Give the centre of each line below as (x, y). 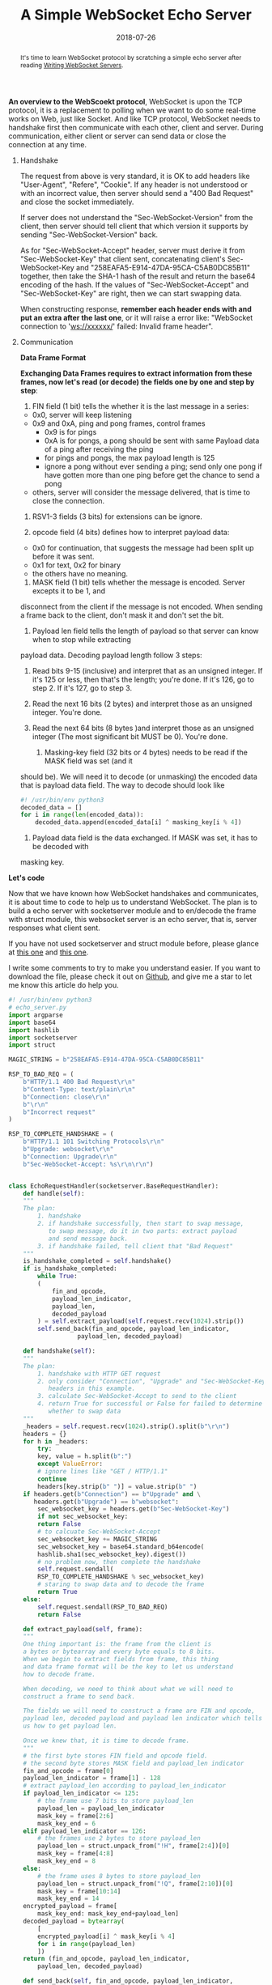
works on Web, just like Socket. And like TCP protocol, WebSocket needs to (134, 118)
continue (52, 1479)
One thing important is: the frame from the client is (117, 1644)
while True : (58, 1277)
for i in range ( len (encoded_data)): (82, 815)
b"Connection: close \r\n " (67, 1097)
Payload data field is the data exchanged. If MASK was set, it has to (144, 838)
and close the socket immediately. (77, 202)
